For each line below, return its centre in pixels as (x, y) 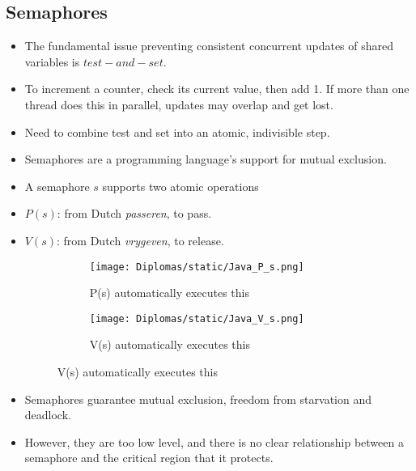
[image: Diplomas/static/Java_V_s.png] (197, 318)
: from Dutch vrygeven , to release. (140, 240)
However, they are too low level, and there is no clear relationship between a (214, 441)
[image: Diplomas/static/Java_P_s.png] (197, 267)
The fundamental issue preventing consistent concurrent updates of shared (209, 46)
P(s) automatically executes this (169, 293)
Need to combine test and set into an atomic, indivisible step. (177, 132)
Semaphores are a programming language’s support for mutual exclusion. (206, 159)
